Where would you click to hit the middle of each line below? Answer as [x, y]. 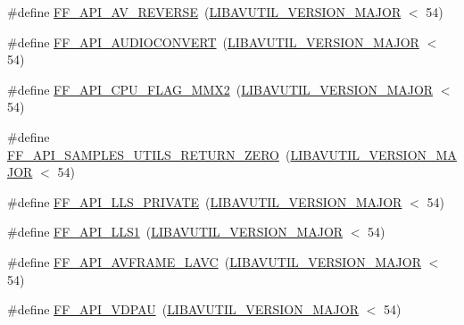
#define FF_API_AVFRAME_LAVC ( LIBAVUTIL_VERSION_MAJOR [214, 261]
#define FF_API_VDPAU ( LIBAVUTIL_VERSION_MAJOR [183, 309]
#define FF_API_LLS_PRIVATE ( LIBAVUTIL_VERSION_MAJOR [205, 201]
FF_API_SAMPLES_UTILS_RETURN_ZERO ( [149, 154]
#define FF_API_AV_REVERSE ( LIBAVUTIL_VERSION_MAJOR [204, 12]
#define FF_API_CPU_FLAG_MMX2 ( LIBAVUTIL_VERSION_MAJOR [220, 89]
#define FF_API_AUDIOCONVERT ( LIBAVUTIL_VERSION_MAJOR [213, 42]
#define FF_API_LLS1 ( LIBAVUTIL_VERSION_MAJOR [175, 232]
